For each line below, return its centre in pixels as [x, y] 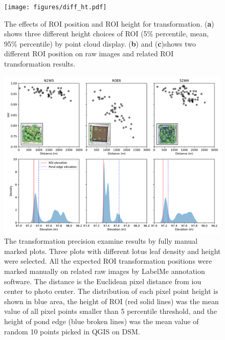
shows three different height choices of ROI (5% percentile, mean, [107, 34]
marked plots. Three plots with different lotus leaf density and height [112, 251]
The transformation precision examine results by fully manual [101, 241]
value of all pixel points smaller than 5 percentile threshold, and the [111, 311]
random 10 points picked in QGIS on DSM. [72, 331]
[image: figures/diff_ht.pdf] [55, 7]
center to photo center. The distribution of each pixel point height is [111, 291]
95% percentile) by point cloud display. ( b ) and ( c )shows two [100, 43]
